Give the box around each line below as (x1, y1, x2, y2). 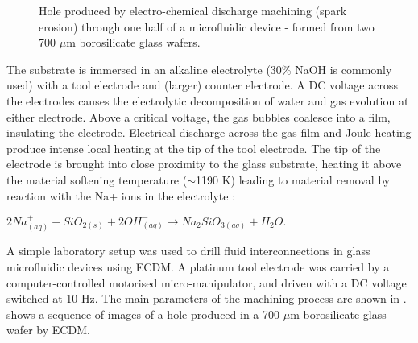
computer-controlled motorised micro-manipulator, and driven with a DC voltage (6, 274, 407, 291)
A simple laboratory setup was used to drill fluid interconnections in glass (6, 242, 370, 259)
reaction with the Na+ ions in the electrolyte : (6, 187, 236, 204)
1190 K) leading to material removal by (196, 171, 391, 188)
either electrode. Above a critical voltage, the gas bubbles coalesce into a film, (6, 108, 391, 125)
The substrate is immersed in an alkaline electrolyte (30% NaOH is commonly (6, 60, 392, 77)
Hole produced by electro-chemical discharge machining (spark (39, 2, 347, 19)
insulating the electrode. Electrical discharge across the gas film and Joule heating (6, 124, 412, 141)
